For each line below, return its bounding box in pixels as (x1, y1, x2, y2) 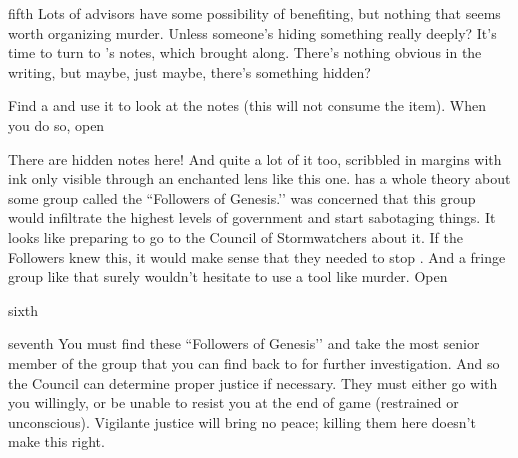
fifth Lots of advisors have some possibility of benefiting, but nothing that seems (8, 3, 501, 23)
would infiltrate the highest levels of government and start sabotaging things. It (8, 207, 496, 228)
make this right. (8, 431, 105, 452)
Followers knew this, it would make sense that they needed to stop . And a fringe (8, 246, 506, 267)
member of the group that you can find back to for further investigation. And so (8, 352, 500, 373)
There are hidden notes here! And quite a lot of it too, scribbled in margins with (8, 148, 502, 169)
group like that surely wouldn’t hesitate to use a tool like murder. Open (8, 266, 448, 287)
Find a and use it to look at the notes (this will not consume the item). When (8, 95, 487, 116)
